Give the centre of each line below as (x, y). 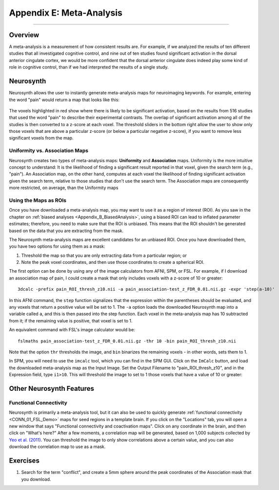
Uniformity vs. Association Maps (49, 150)
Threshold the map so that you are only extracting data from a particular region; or (104, 255)
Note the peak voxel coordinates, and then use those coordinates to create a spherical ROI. (113, 262)
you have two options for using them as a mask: (57, 246)
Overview (24, 35)
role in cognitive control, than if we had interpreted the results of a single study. (89, 67)
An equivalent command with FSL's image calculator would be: (72, 330)
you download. (36, 479)
